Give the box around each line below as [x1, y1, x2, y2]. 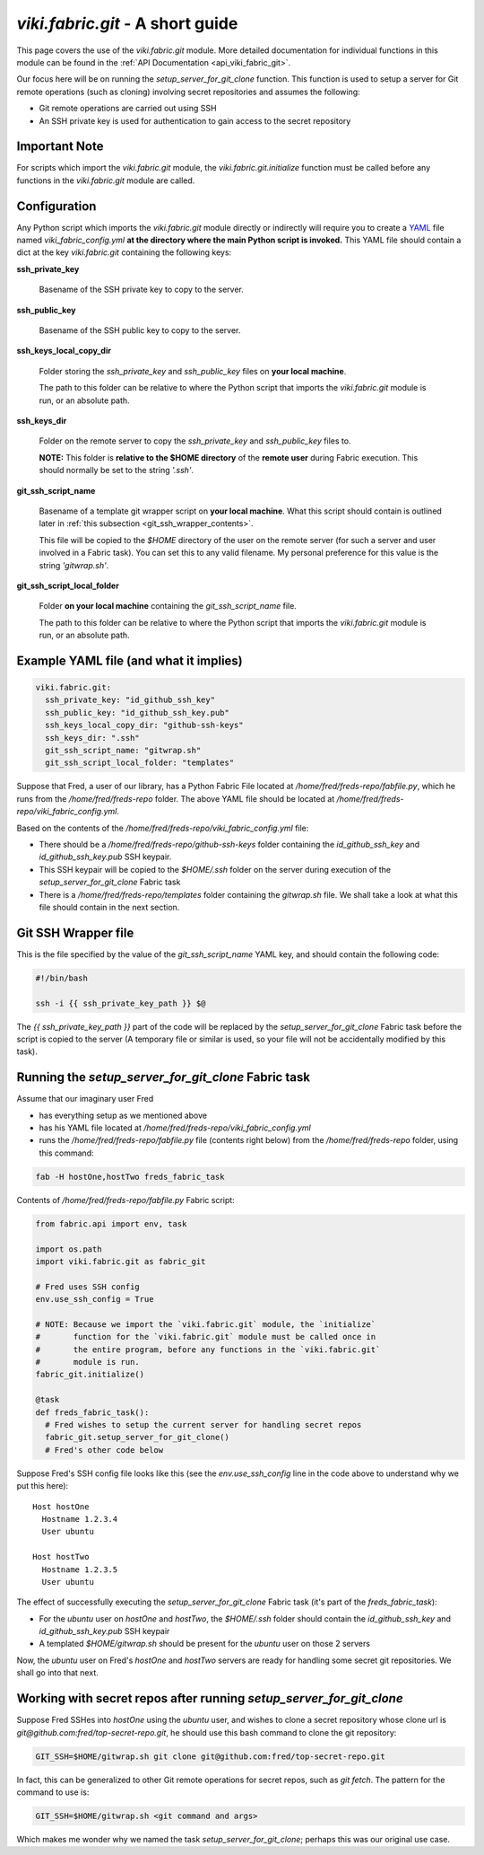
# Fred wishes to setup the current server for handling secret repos [45, 1420, 362, 1430]
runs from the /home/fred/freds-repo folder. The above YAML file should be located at [16, 793, 335, 804]
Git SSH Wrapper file [16, 925, 134, 940]
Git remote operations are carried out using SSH [39, 103, 217, 114]
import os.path [35, 1244, 102, 1254]
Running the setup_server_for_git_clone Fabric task [16, 1069, 311, 1086]
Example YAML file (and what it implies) [16, 653, 244, 668]
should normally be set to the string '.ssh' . [39, 465, 194, 476]
